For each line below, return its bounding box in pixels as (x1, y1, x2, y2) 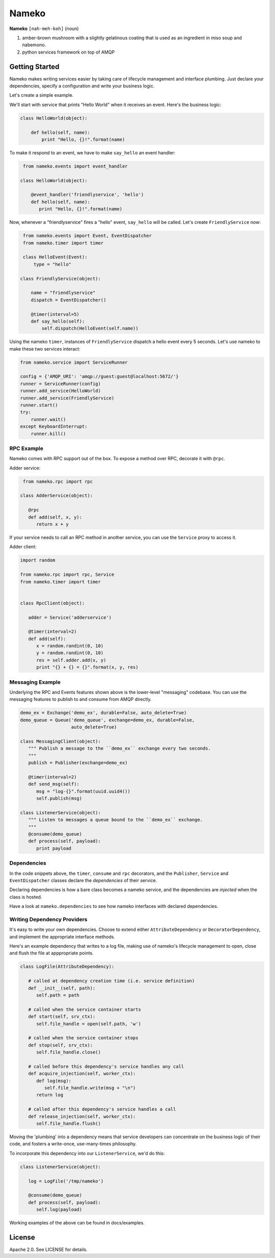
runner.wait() (31, 416, 66, 422)
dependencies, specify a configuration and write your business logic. (9, 83, 155, 89)
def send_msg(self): (28, 781, 80, 787)
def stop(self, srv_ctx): (28, 1042, 93, 1048)
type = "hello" (33, 261, 71, 267)
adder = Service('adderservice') (28, 614, 112, 620)
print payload (36, 845, 71, 851)
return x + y (36, 521, 69, 527)
